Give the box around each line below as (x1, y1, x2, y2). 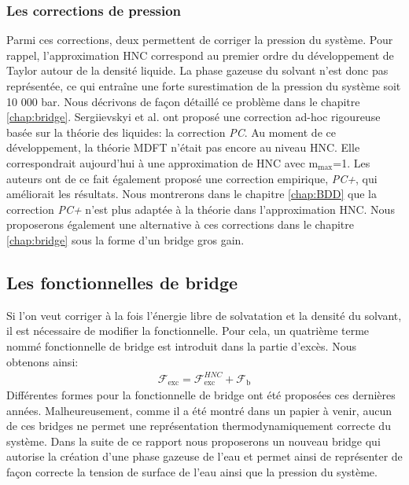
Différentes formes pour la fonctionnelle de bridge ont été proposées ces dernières (6, 387, 396, 403)
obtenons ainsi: (6, 353, 79, 369)
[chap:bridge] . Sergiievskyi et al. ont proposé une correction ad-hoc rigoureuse (6, 108, 381, 125)
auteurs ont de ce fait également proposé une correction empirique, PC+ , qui (6, 170, 378, 186)
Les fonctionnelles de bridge (6, 270, 238, 294)
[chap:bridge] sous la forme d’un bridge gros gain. (6, 231, 245, 248)
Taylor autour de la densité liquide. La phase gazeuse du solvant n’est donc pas (6, 62, 389, 79)
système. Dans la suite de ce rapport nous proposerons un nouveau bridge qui (6, 432, 381, 449)
